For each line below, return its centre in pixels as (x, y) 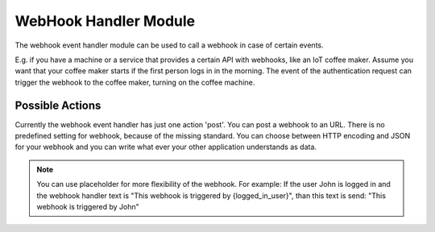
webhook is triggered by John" (88, 206)
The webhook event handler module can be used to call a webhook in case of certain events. (169, 45)
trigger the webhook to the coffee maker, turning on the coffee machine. (135, 82)
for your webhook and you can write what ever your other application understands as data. (166, 147)
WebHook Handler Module (105, 21)
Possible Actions (58, 105)
